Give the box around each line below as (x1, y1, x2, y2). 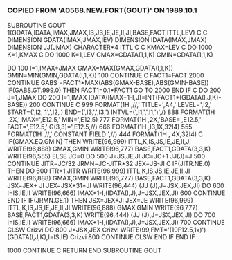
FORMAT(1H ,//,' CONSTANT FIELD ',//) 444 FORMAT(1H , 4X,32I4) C (7, 130, 203, 138)
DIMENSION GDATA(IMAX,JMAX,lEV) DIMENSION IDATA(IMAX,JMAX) (7, 36, 208, 44)
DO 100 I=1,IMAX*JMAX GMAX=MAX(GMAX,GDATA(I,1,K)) (7, 64, 174, 73)
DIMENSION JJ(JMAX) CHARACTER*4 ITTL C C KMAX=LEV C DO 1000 (7, 44, 213, 52)
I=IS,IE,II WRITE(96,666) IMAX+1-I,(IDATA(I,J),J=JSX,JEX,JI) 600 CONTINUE (7, 189, 226, 197)
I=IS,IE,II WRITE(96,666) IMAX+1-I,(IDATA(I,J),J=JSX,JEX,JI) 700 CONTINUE (7, 219, 225, 227)
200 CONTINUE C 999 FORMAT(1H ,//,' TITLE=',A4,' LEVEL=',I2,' (28, 101, 212, 109)
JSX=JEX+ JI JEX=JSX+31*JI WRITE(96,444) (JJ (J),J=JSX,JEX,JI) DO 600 (7, 182, 224, 190)
